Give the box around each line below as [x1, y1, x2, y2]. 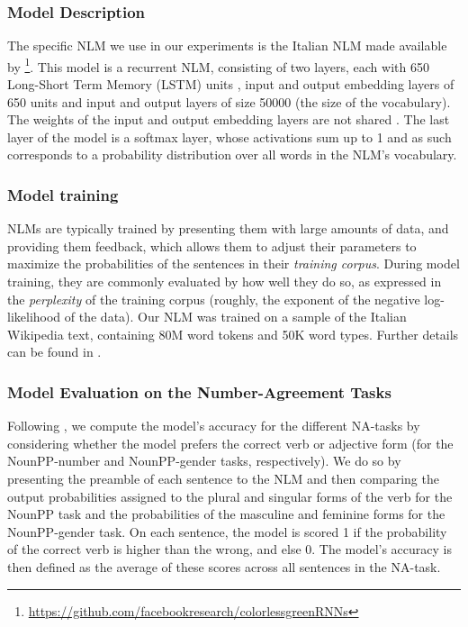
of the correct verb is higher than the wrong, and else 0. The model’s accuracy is [7, 540, 453, 559]
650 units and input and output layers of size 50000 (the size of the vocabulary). [7, 92, 451, 111]
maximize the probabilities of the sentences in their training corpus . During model [7, 254, 460, 273]
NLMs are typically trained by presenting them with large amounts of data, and [7, 219, 449, 238]
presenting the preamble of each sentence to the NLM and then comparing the [7, 469, 439, 487]
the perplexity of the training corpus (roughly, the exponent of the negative [7, 289, 420, 308]
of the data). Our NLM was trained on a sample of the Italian [64, 307, 407, 326]
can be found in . [7, 342, 102, 361]
